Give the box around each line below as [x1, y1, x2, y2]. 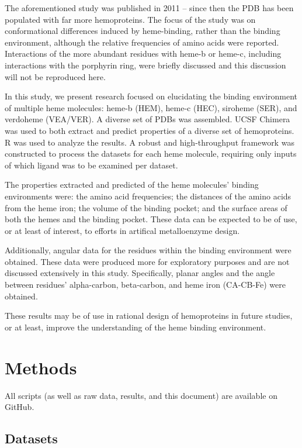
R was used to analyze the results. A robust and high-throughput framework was [5, 136, 294, 148]
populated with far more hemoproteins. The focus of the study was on [5, 13, 256, 25]
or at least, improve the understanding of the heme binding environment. [5, 321, 266, 333]
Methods [5, 355, 77, 379]
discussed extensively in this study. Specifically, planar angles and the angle [5, 267, 275, 279]
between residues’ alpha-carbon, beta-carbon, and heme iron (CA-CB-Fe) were [5, 278, 286, 291]
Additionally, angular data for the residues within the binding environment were [5, 244, 291, 256]
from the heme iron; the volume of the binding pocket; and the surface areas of [5, 201, 287, 213]
